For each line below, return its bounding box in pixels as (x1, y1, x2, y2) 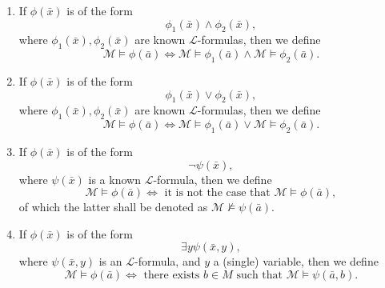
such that (236, 269, 283, 281)
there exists (143, 269, 200, 281)
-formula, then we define (153, 170, 272, 187)
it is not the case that (164, 187, 271, 199)
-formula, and (134, 253, 201, 270)
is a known (88, 170, 141, 187)
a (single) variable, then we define (213, 253, 379, 270)
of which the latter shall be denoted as (18, 198, 208, 215)
